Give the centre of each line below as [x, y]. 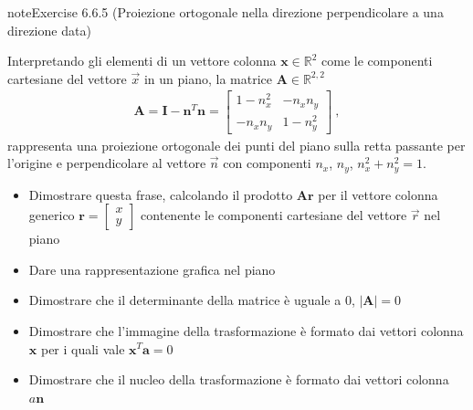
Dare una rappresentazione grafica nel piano [152, 269]
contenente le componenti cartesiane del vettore [274, 215]
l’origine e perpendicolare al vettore [107, 163]
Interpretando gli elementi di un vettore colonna [142, 61]
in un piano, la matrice [208, 78]
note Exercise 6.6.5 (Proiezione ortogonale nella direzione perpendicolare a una [226, 12]
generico [52, 215]
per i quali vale [83, 348]
